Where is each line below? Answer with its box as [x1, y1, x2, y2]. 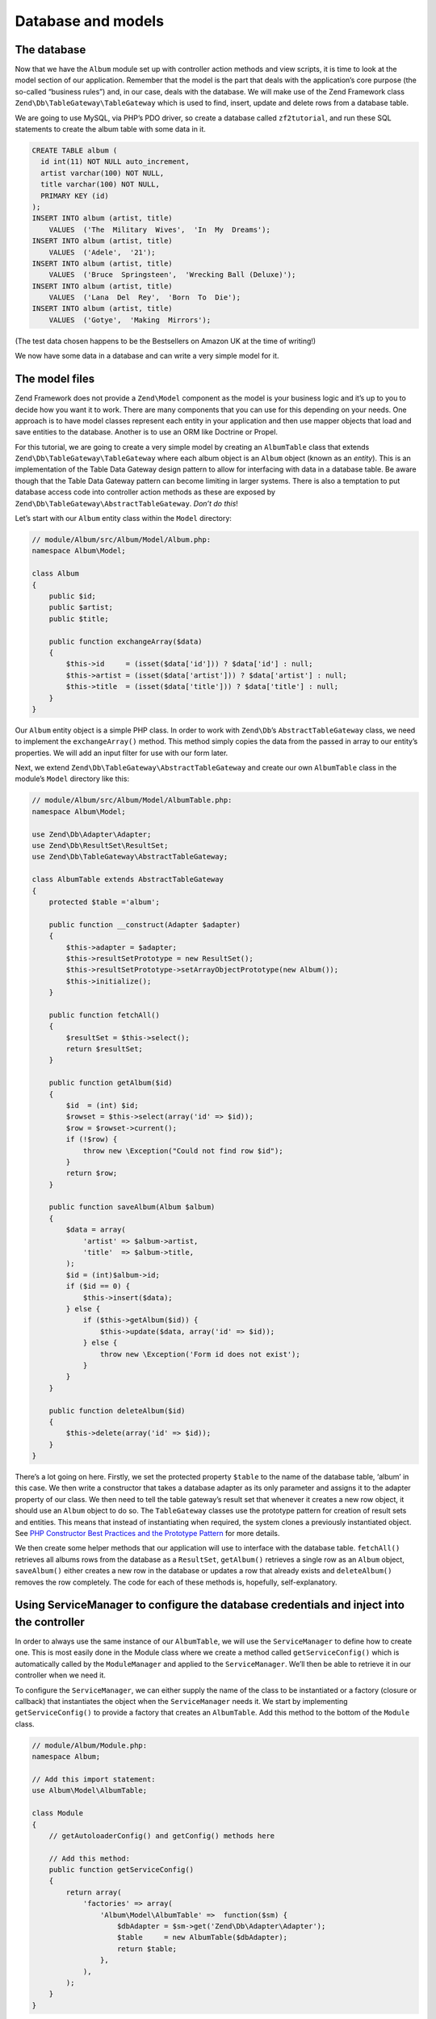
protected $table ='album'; [48, 897, 161, 906]
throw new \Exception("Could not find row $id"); [82, 1146, 283, 1155]
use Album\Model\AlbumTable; [31, 1786, 148, 1795]
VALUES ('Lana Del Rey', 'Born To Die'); [48, 293, 241, 302]
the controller [15, 1615, 85, 1629]
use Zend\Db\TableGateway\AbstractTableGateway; [31, 852, 228, 862]
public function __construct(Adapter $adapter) [48, 920, 241, 929]
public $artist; [48, 602, 113, 612]
